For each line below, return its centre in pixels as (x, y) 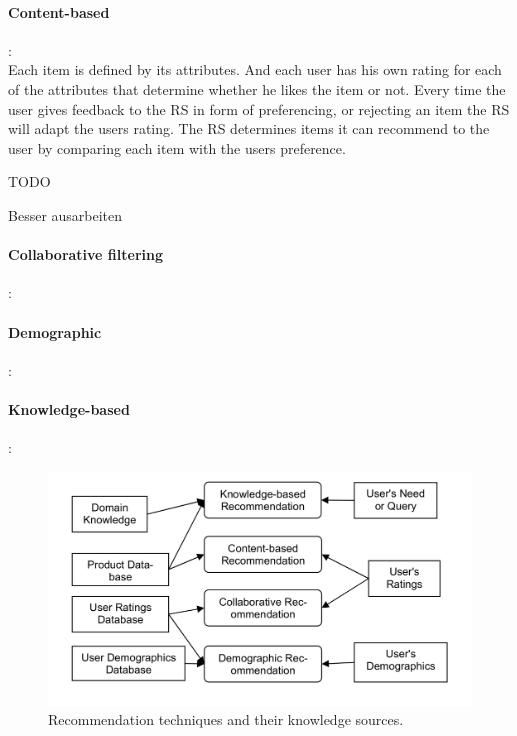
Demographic (55, 331)
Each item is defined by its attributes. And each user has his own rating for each (255, 69)
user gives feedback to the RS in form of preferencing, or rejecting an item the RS (259, 108)
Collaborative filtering (86, 254)
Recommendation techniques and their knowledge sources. (226, 719)
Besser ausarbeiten (65, 214)
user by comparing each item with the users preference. (177, 147)
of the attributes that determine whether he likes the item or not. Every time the (257, 88)
